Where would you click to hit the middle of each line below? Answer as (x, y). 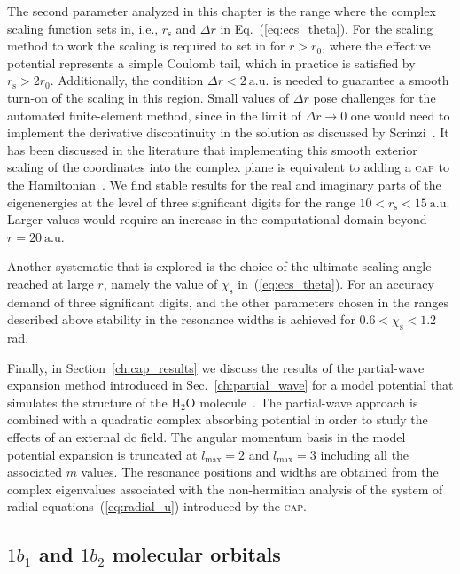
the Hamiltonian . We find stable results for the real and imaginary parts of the (224, 184)
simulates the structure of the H (94, 402)
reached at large (51, 283)
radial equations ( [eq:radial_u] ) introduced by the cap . (157, 506)
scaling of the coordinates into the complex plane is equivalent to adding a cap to (228, 167)
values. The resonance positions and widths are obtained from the (260, 472)
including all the (365, 454)
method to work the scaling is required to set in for (146, 46)
